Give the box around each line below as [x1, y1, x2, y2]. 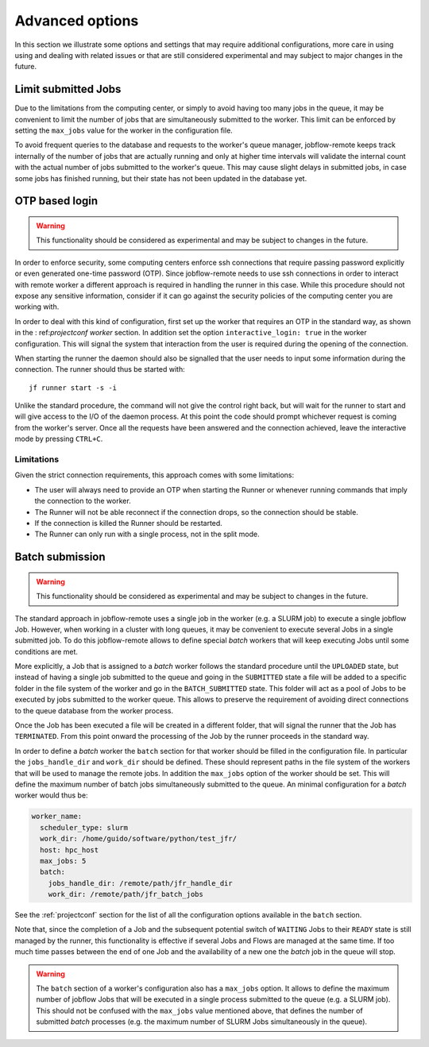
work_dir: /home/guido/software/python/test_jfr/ [40, 834, 238, 844]
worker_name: [31, 812, 83, 821]
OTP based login [14, 195, 99, 208]
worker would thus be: [14, 790, 88, 800]
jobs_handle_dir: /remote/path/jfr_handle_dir [48, 879, 234, 887]
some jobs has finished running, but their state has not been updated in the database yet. [14, 173, 307, 183]
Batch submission [14, 551, 106, 564]
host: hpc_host [40, 845, 99, 854]
